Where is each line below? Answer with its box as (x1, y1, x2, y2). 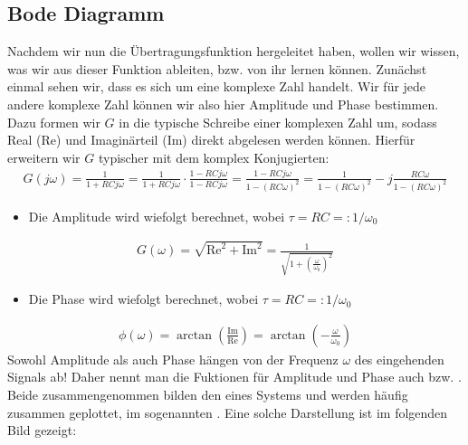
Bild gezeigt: (7, 421, 77, 440)
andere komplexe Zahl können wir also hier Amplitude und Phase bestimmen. (7, 94, 439, 113)
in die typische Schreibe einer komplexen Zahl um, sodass (119, 112, 437, 131)
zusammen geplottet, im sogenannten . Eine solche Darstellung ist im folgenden (7, 402, 448, 421)
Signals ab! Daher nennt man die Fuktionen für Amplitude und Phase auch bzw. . (7, 367, 462, 386)
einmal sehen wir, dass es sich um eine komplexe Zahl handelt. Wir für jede (7, 77, 426, 96)
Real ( (7, 130, 42, 149)
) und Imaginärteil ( (56, 130, 167, 149)
